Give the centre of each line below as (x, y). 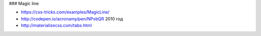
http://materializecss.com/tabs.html (56, 26)
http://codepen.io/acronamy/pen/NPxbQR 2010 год (72, 18)
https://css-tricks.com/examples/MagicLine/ (65, 12)
